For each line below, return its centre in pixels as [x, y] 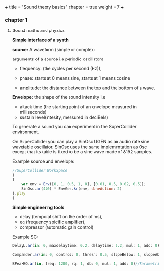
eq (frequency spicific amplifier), [52, 222]
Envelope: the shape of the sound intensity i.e [59, 97]
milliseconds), [34, 112]
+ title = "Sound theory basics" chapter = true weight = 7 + [64, 7]
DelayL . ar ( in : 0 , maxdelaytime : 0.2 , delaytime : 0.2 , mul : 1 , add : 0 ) [86, 246]
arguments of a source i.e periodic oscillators [58, 59]
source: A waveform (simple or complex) [54, 50]
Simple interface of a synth [40, 40]
